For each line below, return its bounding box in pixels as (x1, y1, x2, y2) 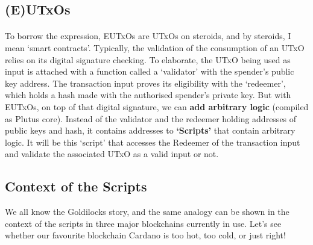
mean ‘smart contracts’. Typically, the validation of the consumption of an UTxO (5, 41, 305, 54)
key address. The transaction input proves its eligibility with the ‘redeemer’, (5, 76, 286, 89)
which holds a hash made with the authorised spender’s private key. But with (5, 88, 291, 101)
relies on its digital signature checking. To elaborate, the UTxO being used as (5, 53, 291, 66)
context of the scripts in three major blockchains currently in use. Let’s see (5, 217, 282, 229)
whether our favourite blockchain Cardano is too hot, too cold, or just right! (5, 229, 286, 241)
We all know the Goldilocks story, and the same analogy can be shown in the (5, 205, 289, 218)
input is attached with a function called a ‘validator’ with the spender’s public (5, 65, 294, 78)
